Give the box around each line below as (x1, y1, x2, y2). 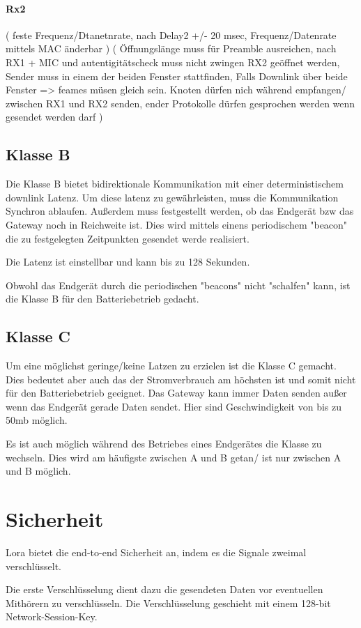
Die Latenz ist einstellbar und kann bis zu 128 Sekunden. (6, 254, 250, 269)
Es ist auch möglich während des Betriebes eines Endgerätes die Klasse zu (6, 436, 322, 451)
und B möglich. (6, 464, 71, 478)
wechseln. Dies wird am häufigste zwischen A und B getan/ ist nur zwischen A (6, 450, 341, 464)
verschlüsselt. (6, 558, 61, 573)
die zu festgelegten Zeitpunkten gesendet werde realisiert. (6, 231, 249, 245)
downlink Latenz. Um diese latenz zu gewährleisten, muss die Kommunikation (6, 190, 339, 204)
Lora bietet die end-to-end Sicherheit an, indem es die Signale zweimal (6, 544, 307, 559)
